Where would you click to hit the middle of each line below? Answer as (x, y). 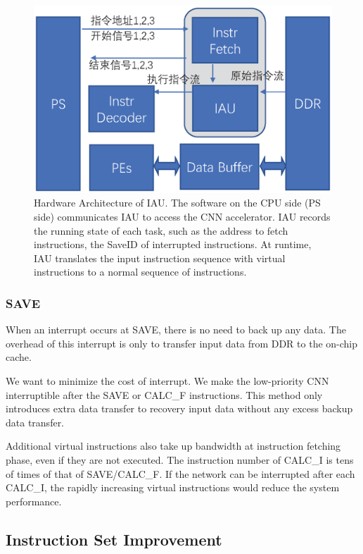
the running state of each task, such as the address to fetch (161, 230)
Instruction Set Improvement (114, 539)
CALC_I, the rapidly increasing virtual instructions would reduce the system (173, 487)
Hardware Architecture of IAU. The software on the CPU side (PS (177, 203)
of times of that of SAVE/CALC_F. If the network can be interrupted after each (180, 473)
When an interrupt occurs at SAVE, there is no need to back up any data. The (176, 330)
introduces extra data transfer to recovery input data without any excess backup (179, 408)
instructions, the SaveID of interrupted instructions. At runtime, (173, 244)
